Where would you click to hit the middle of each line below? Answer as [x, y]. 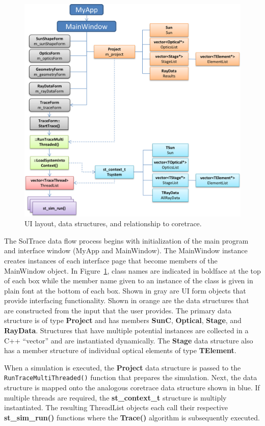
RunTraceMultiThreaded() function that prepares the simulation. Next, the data [131, 377]
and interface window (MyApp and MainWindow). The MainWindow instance [126, 250]
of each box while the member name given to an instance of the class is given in [129, 281]
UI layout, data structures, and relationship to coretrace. [113, 223]
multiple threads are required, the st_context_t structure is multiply [115, 397]
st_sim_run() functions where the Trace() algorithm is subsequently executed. [132, 417]
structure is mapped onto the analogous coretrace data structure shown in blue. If [132, 388]
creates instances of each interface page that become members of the [111, 260]
